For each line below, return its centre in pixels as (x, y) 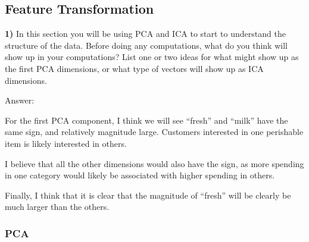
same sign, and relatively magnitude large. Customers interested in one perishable (154, 132)
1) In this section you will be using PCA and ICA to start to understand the (145, 34)
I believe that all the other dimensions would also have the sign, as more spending (154, 163)
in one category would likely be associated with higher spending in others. (140, 175)
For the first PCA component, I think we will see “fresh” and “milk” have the (146, 120)
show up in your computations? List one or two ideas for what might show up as (152, 57)
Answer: (20, 100)
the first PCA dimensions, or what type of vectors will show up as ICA (134, 68)
